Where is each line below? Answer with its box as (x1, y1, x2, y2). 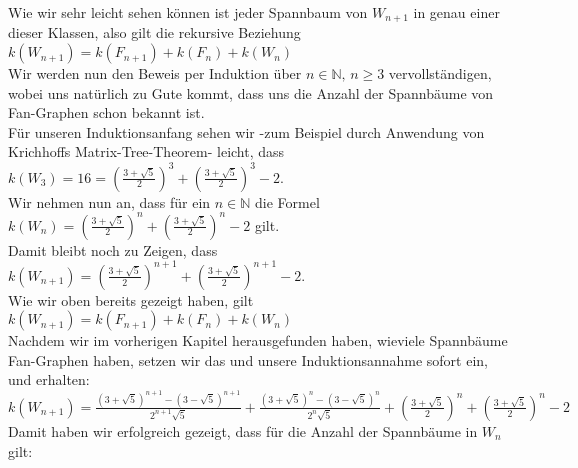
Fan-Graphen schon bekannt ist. (8, 102, 205, 123)
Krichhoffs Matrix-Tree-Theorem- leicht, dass (8, 141, 285, 162)
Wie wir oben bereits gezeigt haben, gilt (8, 289, 254, 310)
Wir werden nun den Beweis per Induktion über (8, 63, 302, 84)
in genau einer (413, 2, 500, 22)
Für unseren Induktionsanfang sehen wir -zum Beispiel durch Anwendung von (8, 121, 485, 142)
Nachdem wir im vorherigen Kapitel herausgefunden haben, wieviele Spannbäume (8, 330, 508, 351)
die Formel (255, 191, 320, 212)
